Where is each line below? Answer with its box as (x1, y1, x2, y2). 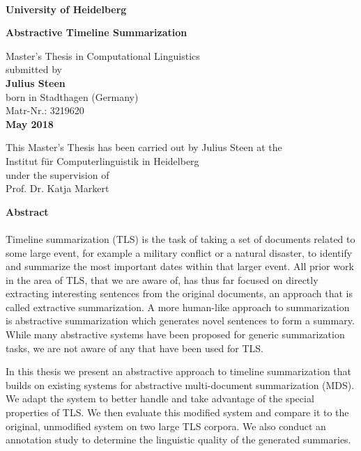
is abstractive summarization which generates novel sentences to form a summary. (6, 313, 355, 328)
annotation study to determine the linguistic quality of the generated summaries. (6, 432, 351, 447)
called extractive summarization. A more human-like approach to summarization (6, 299, 350, 314)
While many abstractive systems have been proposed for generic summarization (6, 327, 345, 342)
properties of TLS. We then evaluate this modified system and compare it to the (6, 405, 349, 420)
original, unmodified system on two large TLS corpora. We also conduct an (6, 418, 326, 433)
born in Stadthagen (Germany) (6, 89, 139, 104)
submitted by (6, 62, 62, 77)
